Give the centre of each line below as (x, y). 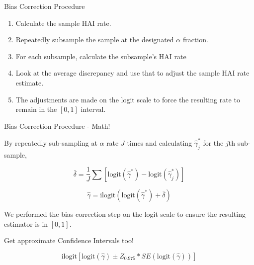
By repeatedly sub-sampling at (51, 143)
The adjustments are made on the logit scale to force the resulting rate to (128, 99)
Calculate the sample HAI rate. (63, 23)
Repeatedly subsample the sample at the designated (95, 40)
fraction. (195, 40)
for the (213, 143)
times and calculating (160, 143)
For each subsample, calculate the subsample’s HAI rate (101, 56)
